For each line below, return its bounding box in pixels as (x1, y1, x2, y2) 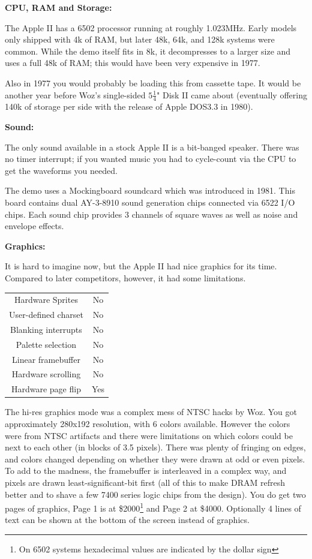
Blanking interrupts (10, 323, 82, 335)
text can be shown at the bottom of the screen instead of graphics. (5, 513, 250, 526)
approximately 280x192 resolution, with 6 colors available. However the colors (5, 417, 290, 430)
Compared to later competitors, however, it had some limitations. (5, 271, 246, 284)
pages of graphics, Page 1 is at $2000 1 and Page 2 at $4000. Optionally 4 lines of (5, 500, 301, 514)
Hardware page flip (11, 383, 81, 395)
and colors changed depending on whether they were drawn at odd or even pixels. (5, 452, 305, 465)
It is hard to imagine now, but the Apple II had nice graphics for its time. (5, 260, 277, 272)
